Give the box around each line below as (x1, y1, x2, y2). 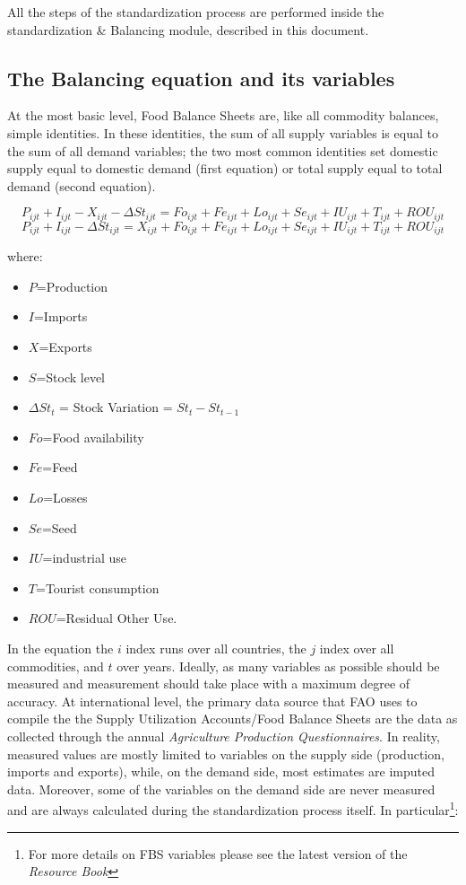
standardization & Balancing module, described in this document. (7, 20, 369, 39)
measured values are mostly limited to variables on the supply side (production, (7, 744, 444, 763)
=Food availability (42, 427, 144, 446)
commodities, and (7, 656, 104, 675)
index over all (319, 638, 394, 657)
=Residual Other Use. (56, 609, 177, 627)
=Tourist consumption (35, 578, 160, 597)
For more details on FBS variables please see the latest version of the (28, 844, 408, 863)
